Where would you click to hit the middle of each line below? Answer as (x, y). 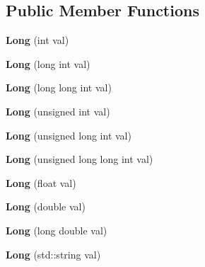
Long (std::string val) (53, 254)
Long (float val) (41, 182)
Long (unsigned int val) (58, 111)
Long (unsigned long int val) (69, 135)
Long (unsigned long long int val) (80, 159)
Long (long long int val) (59, 87)
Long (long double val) (57, 230)
